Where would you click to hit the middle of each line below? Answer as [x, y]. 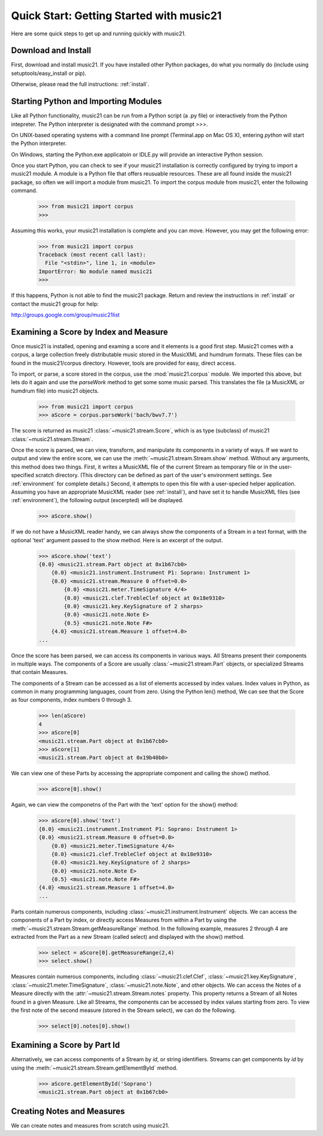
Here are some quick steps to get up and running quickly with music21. [98, 34]
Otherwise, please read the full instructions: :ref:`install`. [80, 84]
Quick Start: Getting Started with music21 [116, 16]
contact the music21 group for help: [55, 304]
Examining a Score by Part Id [65, 1045]
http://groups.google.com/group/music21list [65, 315]
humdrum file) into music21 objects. [55, 391]
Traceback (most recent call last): [92, 255]
